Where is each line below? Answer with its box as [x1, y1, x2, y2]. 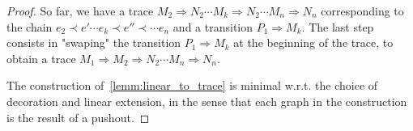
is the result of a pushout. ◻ [6, 108, 150, 125]
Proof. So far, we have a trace [6, 2, 154, 19]
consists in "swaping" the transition [6, 34, 181, 51]
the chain [6, 18, 53, 35]
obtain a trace [6, 49, 76, 66]
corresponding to [321, 2, 404, 19]
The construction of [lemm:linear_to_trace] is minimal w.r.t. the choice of [6, 77, 378, 94]
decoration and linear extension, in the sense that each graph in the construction [6, 92, 407, 109]
